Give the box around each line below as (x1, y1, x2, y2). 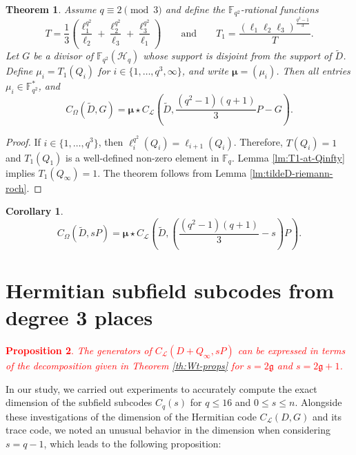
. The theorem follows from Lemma (97, 165, 247, 180)
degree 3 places (6, 303, 153, 331)
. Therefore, (233, 135, 283, 149)
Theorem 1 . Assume (6, 2, 97, 16)
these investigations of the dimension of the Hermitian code (6, 409, 257, 423)
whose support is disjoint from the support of (143, 48, 332, 63)
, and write (181, 64, 228, 78)
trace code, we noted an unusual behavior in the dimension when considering (6, 423, 330, 437)
